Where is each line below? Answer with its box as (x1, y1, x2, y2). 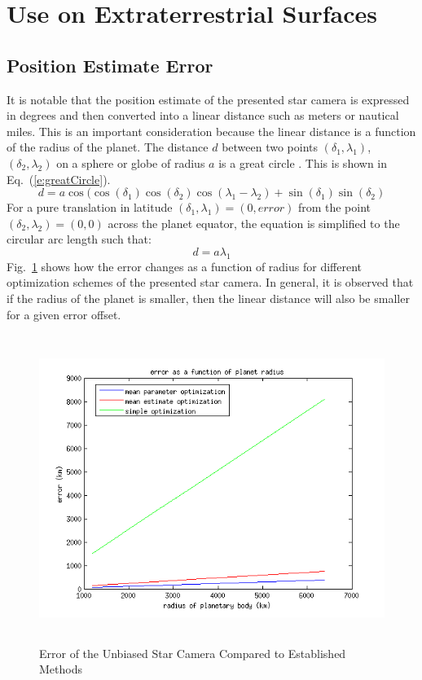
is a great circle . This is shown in (218, 154, 388, 171)
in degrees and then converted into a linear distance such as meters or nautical (7, 107, 399, 124)
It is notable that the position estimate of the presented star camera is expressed (7, 90, 410, 107)
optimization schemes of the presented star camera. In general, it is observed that (7, 274, 414, 291)
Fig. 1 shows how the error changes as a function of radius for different (7, 257, 362, 274)
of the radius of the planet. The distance (7, 138, 209, 156)
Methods (39, 660, 82, 678)
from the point (297, 199, 371, 216)
